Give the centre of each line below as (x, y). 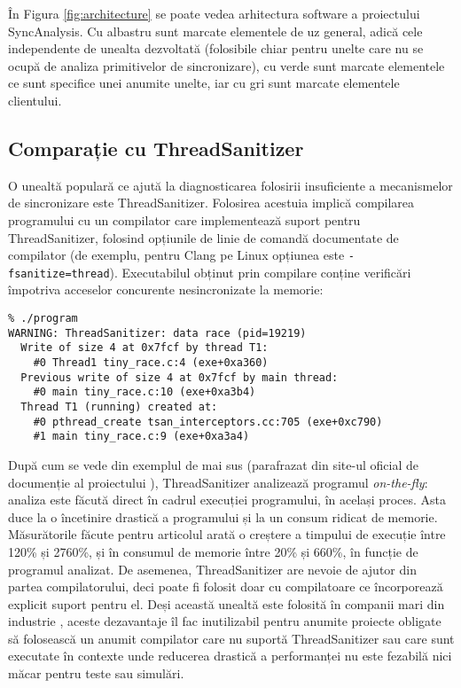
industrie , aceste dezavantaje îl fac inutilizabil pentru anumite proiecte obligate (225, 621)
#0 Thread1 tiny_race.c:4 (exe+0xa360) (151, 363)
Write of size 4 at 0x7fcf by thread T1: (145, 348)
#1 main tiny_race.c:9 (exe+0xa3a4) (141, 437)
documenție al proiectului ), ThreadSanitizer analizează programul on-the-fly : (218, 482)
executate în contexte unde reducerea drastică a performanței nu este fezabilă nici (230, 656)
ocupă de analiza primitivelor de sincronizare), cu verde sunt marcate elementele (227, 65)
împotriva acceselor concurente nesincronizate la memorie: (166, 289)
